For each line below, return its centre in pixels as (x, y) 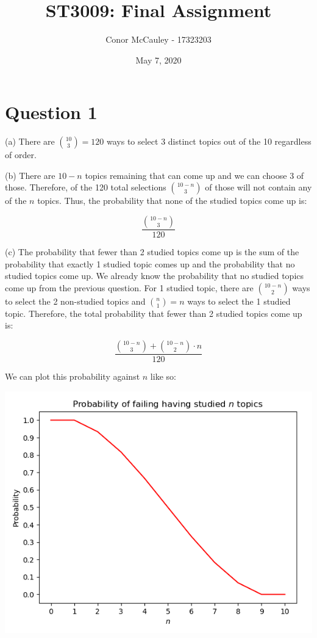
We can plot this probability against (73, 376)
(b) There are (30, 175)
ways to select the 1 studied (239, 301)
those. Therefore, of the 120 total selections (86, 187)
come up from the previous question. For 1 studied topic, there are (129, 287)
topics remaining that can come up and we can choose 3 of (194, 175)
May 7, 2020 (158, 60)
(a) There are (30, 141)
